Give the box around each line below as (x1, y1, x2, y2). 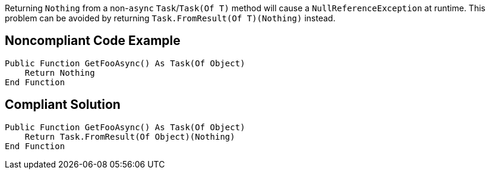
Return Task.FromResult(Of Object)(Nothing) (24, 131, 235, 141)
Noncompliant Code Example (5, 33, 181, 49)
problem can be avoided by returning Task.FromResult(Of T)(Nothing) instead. (5, 13, 336, 23)
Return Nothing (24, 67, 95, 78)
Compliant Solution (5, 97, 121, 112)
